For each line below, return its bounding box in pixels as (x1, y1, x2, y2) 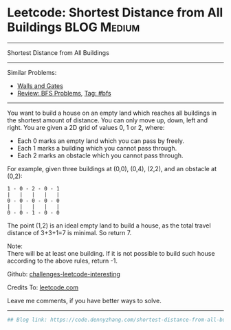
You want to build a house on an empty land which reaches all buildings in (7, 109, 217, 117)
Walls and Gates (16, 81, 63, 90)
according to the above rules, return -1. (7, 256, 118, 265)
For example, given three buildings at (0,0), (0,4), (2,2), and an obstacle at (7, 164, 217, 173)
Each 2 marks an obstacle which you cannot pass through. (16, 151, 184, 159)
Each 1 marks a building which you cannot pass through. (16, 144, 177, 152)
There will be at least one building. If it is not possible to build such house (7, 249, 215, 257)
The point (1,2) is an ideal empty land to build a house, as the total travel (7, 221, 211, 230)
